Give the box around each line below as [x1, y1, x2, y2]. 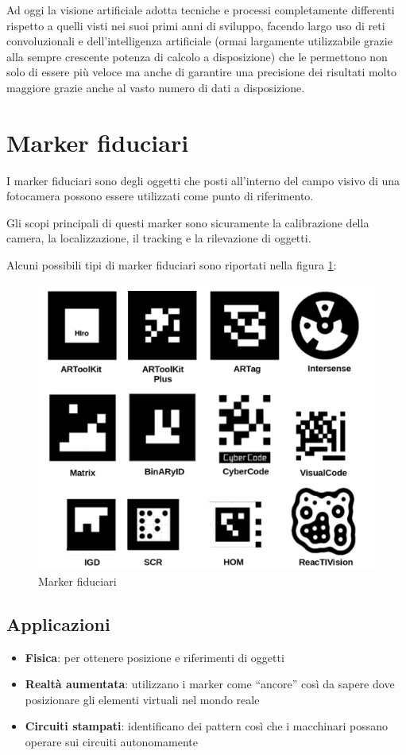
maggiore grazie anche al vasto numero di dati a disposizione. [6, 79, 305, 95]
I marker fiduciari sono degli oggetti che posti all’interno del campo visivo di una [6, 172, 400, 188]
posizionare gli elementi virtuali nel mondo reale [25, 691, 260, 707]
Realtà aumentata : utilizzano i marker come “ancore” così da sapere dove [25, 676, 395, 692]
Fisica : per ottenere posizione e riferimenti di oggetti [25, 649, 284, 665]
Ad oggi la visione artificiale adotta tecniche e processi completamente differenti [6, 2, 395, 17]
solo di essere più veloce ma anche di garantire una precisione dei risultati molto [6, 64, 396, 80]
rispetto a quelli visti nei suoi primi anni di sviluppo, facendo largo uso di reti [6, 17, 385, 33]
